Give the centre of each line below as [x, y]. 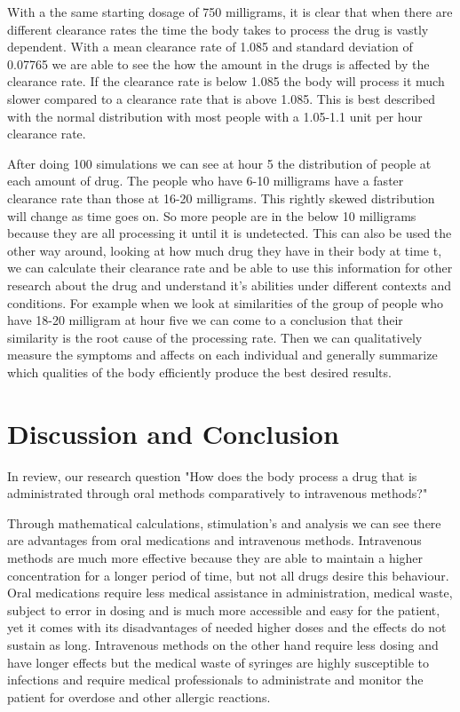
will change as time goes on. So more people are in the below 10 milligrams [212, 215]
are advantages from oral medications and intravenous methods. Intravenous [214, 540]
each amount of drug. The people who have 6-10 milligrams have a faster [206, 181]
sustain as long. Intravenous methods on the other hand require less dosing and [223, 644]
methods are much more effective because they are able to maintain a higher [215, 557]
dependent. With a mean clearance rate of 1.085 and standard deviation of [210, 47]
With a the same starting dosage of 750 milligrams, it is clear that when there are [230, 12]
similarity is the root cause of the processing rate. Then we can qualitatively [215, 337]
